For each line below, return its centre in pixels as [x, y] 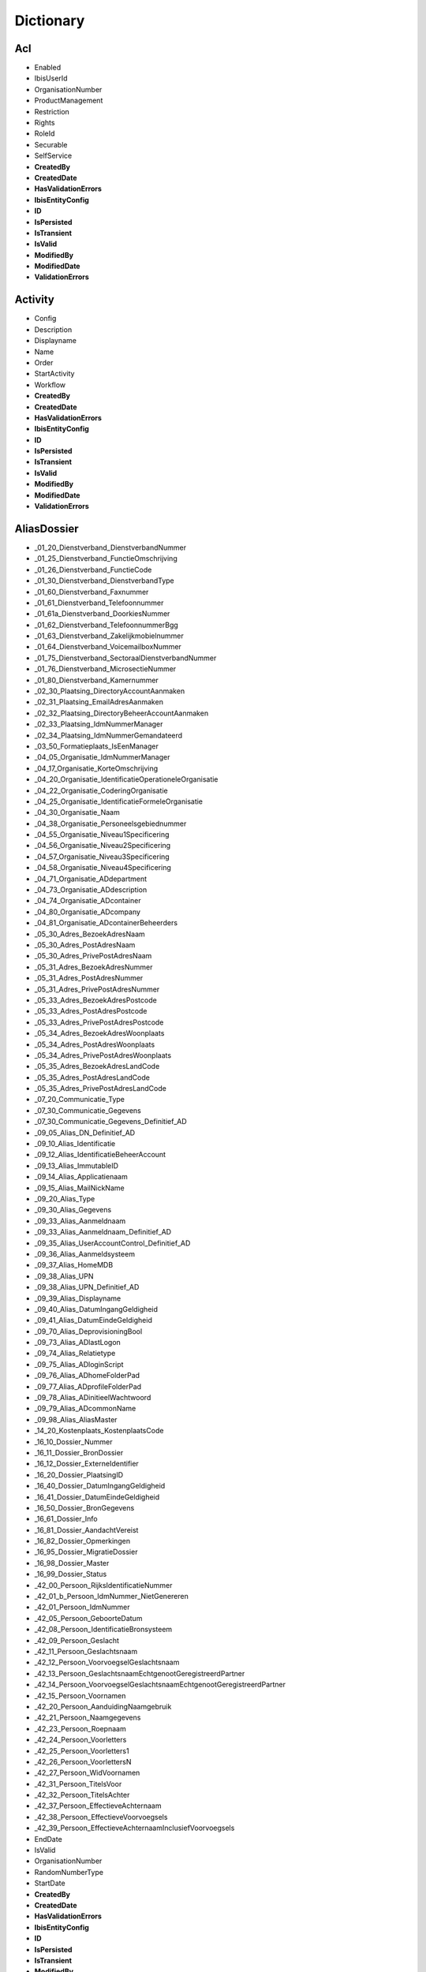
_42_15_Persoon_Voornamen [80, 1695]
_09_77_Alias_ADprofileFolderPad [88, 1386]
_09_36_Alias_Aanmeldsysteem [85, 1253]
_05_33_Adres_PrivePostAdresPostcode [99, 1022]
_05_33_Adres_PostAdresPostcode [91, 1011]
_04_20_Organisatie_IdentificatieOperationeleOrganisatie [126, 779]
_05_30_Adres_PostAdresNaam [85, 945]
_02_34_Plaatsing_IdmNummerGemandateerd [108, 735]
